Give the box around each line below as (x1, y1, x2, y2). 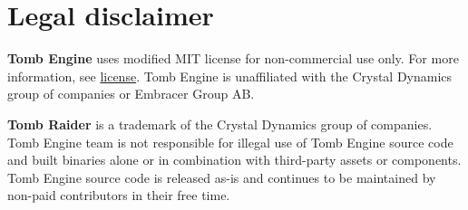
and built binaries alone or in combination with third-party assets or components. (7, 150, 462, 169)
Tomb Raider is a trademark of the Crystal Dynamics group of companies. (7, 114, 433, 133)
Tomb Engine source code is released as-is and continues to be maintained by (7, 167, 436, 186)
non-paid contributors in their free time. (7, 186, 230, 205)
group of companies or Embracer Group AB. (7, 84, 255, 103)
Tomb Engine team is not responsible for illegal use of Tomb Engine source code (7, 132, 453, 151)
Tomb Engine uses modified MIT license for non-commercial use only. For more (7, 49, 459, 68)
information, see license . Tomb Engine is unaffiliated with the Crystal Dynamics (7, 66, 453, 85)
